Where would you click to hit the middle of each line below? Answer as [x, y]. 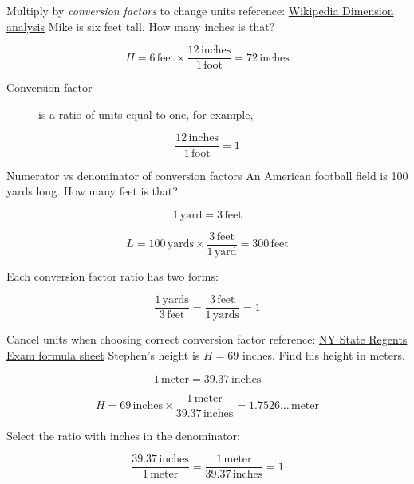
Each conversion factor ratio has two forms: [112, 275]
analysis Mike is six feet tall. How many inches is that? [141, 26]
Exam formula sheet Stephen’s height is [103, 355]
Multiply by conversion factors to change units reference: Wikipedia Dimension [200, 10]
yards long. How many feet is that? [92, 191]
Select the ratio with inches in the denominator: [123, 435]
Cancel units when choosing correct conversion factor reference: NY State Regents [207, 339]
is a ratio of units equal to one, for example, [146, 114]
